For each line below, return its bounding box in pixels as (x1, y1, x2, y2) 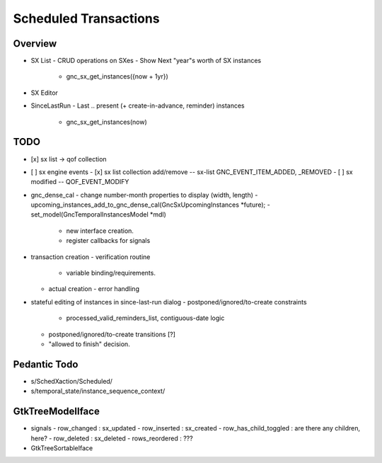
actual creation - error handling (48, 285, 139, 293)
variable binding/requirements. (66, 269, 156, 278)
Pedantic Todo (13, 358, 79, 370)
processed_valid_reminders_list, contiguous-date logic (66, 314, 225, 322)
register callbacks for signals (66, 236, 151, 245)
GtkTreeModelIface (13, 406, 100, 418)
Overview (13, 38, 57, 50)
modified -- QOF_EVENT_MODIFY (30, 178, 129, 186)
